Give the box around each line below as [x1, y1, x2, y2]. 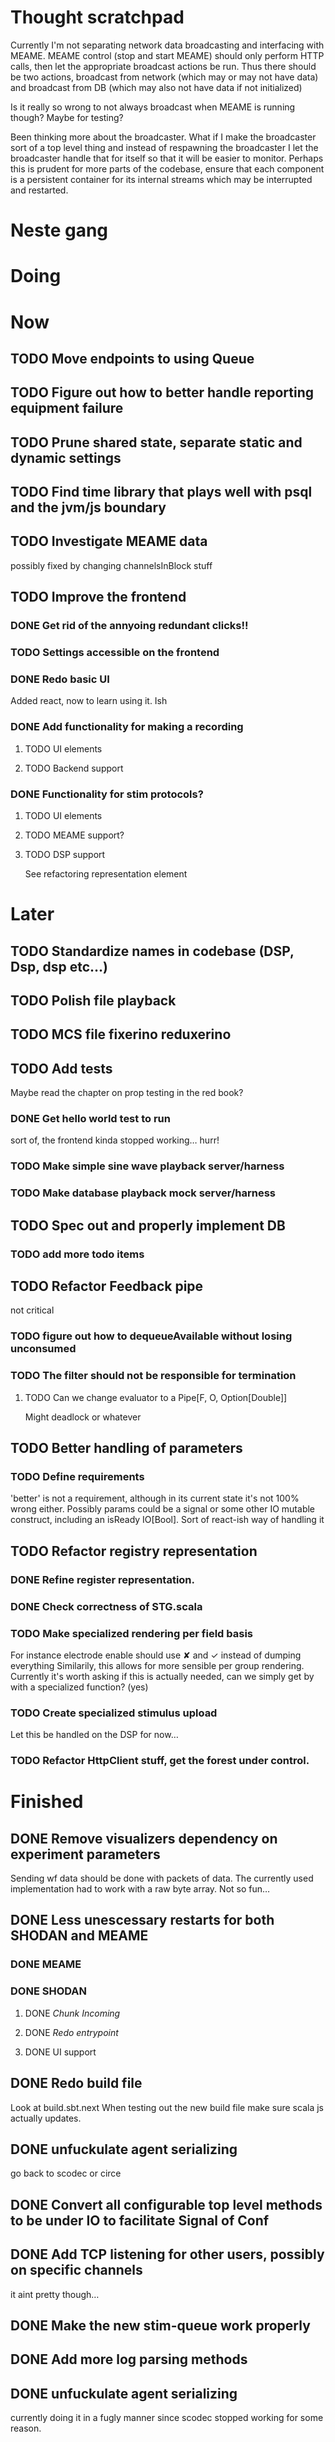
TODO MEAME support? [24, 829, 125, 841]
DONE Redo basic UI [10, 672, 110, 686]
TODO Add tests [10, 1060, 113, 1077]
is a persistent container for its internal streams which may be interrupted [10, 173, 313, 185]
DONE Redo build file [10, 2075, 143, 2092]
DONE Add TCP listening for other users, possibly [10, 2246, 325, 2263]
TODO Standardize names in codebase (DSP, [10, 942, 295, 960]
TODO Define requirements [10, 1469, 145, 1483]
